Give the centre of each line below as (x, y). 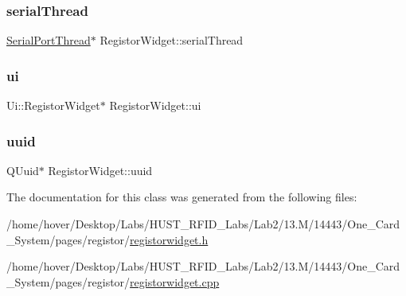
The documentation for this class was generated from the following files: (182, 197)
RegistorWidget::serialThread (172, 40)
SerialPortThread (49, 40)
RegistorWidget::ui (155, 105)
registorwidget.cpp (175, 281)
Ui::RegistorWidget (53, 105)
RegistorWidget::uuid (100, 170)
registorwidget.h (169, 239)
